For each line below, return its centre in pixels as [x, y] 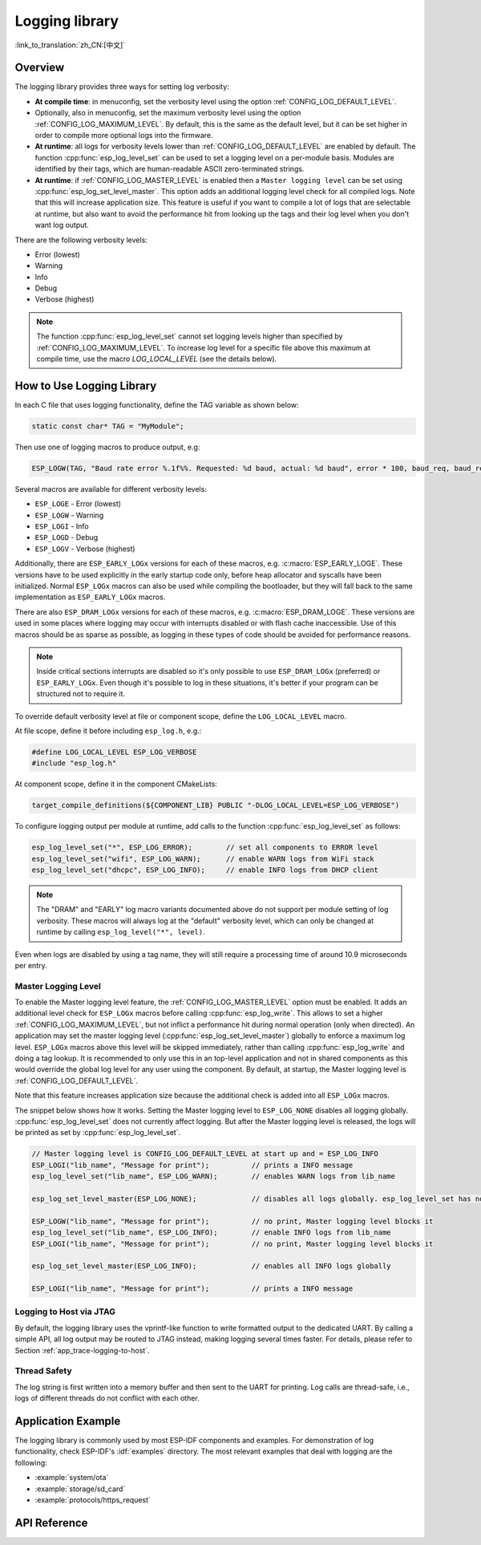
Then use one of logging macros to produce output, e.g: [107, 447]
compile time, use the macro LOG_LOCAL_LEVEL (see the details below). [157, 359]
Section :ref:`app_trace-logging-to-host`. [82, 1350]
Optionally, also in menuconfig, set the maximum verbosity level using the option [168, 113]
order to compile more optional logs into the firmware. [124, 136]
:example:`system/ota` [72, 1478]
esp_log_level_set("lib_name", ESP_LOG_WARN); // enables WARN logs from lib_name [214, 1176]
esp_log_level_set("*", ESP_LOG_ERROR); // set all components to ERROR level [205, 848]
